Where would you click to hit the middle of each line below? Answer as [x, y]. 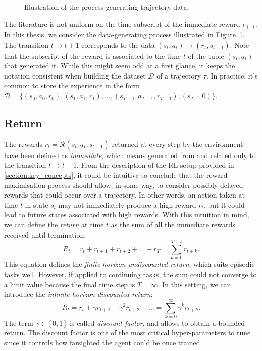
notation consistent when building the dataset [75, 75]
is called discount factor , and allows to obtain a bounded [157, 322]
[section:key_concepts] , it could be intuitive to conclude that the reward [116, 175]
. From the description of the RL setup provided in [155, 165]
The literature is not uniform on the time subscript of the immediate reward [122, 24]
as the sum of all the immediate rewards [173, 225]
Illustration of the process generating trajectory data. [107, 7]
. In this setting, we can [194, 284]
